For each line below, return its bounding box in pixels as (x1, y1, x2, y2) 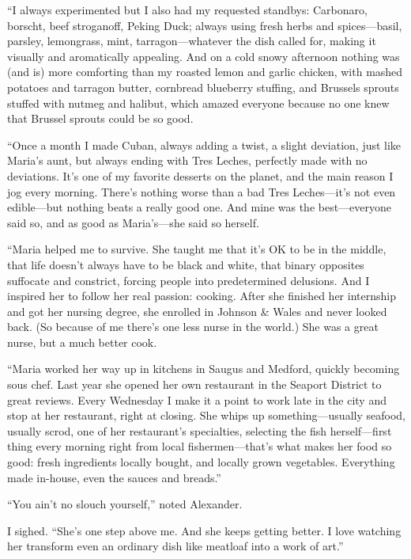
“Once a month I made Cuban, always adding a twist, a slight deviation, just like (7, 136, 402, 153)
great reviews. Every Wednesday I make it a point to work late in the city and (7, 391, 386, 408)
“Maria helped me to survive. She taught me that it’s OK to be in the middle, (7, 241, 386, 257)
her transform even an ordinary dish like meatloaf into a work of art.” (7, 538, 344, 554)
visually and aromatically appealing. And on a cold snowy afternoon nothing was (7, 48, 400, 64)
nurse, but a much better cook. (7, 333, 157, 350)
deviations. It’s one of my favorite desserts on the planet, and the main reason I (7, 167, 394, 184)
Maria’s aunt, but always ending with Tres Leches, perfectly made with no (7, 152, 368, 169)
